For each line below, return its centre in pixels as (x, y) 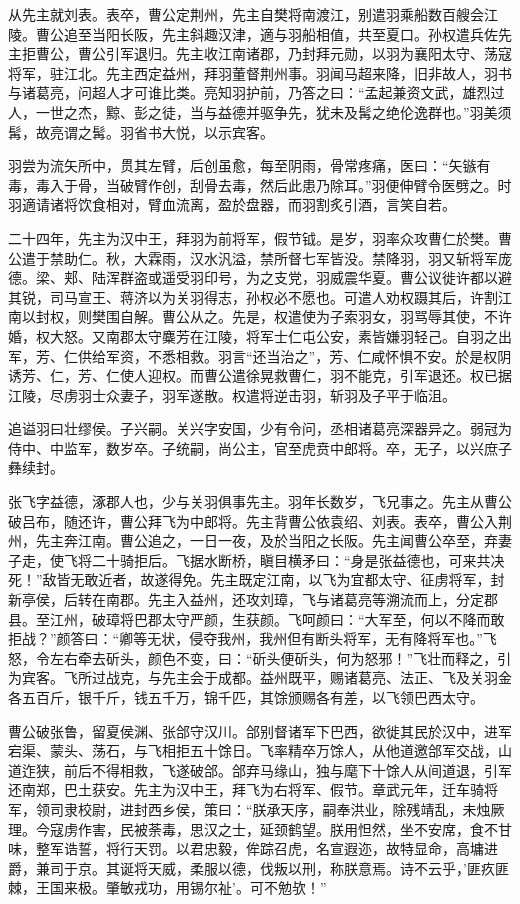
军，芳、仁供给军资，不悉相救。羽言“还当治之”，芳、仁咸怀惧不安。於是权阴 (260, 355)
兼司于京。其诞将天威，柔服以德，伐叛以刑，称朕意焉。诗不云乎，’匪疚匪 (272, 867)
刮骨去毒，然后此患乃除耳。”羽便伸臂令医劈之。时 (350, 184)
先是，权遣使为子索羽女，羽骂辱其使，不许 (371, 316)
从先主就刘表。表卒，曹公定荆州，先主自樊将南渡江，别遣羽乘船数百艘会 (246, 14)
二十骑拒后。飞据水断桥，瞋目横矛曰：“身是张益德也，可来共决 (298, 559)
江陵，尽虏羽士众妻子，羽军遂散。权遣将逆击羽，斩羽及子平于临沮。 (232, 394)
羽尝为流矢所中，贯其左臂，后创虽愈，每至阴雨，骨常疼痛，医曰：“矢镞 (242, 165)
